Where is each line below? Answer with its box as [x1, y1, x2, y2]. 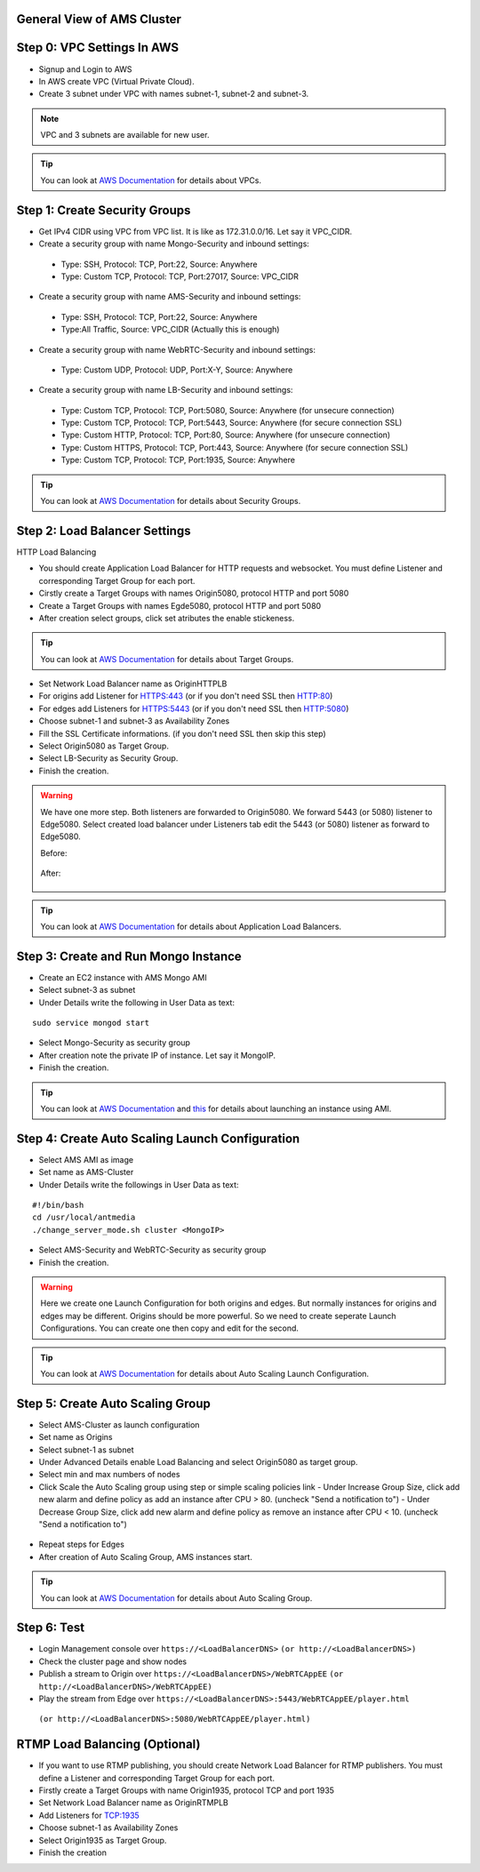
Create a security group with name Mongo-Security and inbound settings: [38, 238, 310, 249]
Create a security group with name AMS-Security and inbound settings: [38, 292, 301, 302]
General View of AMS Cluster [16, 12, 182, 27]
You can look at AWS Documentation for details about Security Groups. [40, 496, 301, 507]
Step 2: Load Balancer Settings [16, 523, 191, 538]
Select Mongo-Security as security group [38, 1037, 191, 1048]
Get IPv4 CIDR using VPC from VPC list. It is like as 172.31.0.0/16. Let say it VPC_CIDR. [38, 226, 353, 236]
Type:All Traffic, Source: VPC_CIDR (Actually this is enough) [60, 324, 280, 335]
